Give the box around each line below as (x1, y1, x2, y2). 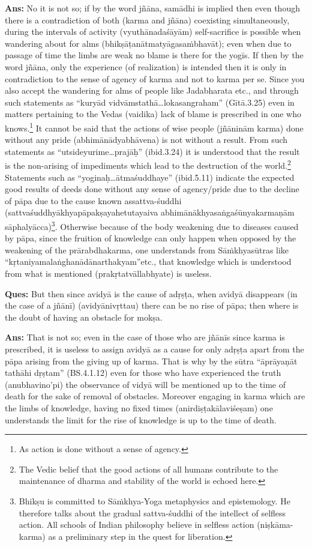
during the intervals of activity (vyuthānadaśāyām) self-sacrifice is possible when (5, 25, 301, 38)
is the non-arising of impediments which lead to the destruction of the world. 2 (5, 157, 291, 172)
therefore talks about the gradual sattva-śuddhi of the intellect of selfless (19, 506, 286, 519)
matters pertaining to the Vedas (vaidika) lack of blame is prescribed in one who (5, 107, 301, 120)
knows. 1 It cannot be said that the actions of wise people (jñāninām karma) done (5, 119, 304, 134)
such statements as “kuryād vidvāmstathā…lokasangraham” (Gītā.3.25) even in (5, 95, 295, 108)
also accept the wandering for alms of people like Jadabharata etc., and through (5, 84, 299, 97)
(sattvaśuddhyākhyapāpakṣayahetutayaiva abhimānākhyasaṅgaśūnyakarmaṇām (5, 206, 295, 219)
